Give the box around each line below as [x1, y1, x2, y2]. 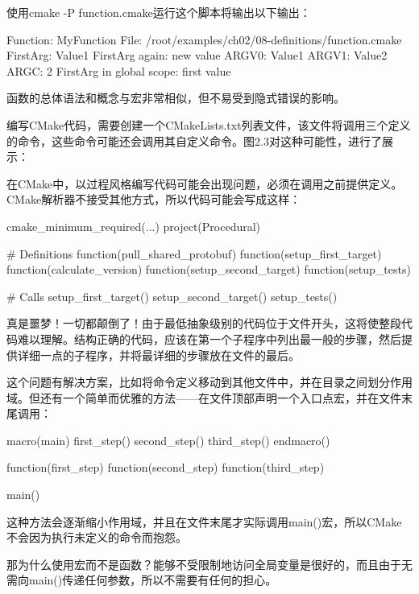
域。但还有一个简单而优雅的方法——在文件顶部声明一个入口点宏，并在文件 [6, 389, 401, 406]
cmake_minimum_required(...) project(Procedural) [6, 217, 261, 234]
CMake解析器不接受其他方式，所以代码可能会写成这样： [6, 191, 301, 208]
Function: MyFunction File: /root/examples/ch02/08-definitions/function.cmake [6, 31, 402, 47]
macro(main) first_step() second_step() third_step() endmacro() [6, 431, 330, 448]
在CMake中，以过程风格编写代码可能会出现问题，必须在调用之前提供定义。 [6, 175, 403, 192]
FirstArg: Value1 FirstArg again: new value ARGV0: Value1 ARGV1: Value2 [6, 47, 388, 64]
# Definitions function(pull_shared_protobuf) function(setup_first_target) [6, 245, 382, 262]
